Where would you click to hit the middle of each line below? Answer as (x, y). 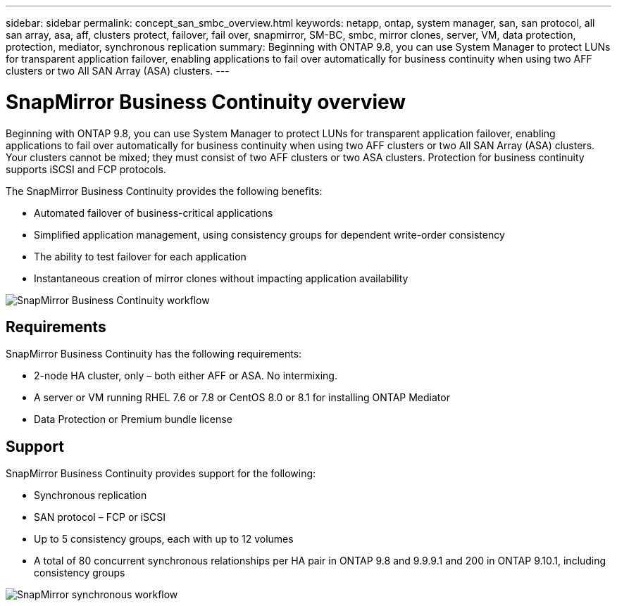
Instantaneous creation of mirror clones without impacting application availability (221, 278)
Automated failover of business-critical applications (154, 213)
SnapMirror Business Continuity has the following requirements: (154, 354)
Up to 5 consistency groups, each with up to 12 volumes (164, 539)
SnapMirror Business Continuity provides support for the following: (161, 474)
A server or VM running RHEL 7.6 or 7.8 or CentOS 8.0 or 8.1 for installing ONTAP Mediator (242, 398)
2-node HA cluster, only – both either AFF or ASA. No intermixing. (186, 376)
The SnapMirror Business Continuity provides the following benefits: (164, 191)
